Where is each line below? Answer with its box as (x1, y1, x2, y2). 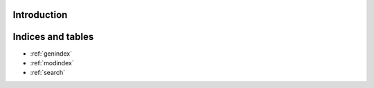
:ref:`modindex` (30, 58, 74, 67)
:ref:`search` (30, 69, 66, 77)
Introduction (12, 9, 68, 21)
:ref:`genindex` (30, 49, 73, 58)
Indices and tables (12, 31, 94, 43)
